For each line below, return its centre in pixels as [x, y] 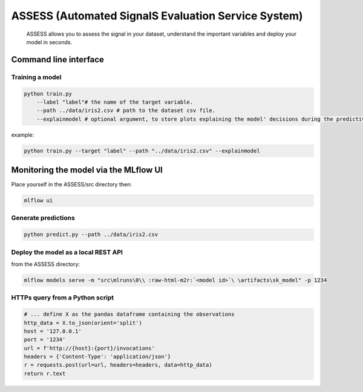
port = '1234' [45, 340]
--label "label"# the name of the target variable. [115, 102]
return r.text [45, 373]
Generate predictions [43, 218]
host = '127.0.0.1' [53, 331]
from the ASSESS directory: [46, 264]
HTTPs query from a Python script [63, 298]
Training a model [36, 77]
